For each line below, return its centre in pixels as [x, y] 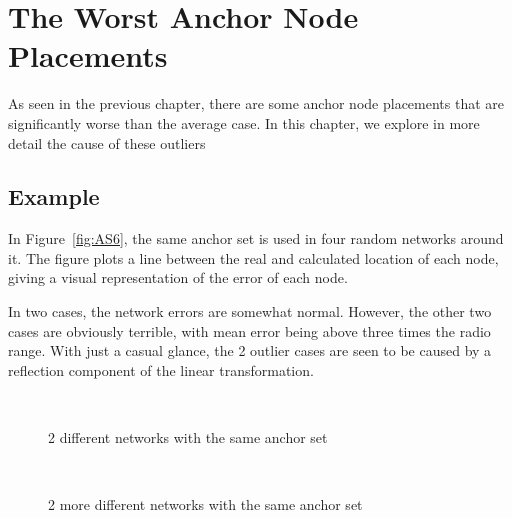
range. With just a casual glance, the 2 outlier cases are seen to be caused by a [250, 350]
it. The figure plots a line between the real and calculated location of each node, [253, 257]
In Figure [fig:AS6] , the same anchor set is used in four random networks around [256, 238]
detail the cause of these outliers [107, 142]
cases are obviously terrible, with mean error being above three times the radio [249, 330]
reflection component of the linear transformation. [161, 369]
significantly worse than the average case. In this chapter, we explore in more [244, 122]
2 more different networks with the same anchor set [205, 504]
